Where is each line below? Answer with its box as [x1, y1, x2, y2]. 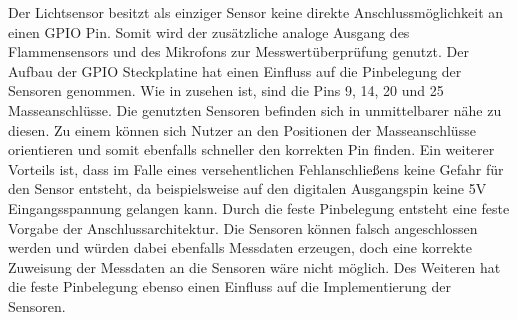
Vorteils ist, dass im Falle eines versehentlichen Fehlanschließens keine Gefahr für [8, 158, 504, 179]
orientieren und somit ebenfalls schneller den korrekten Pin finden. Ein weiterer [8, 139, 495, 160]
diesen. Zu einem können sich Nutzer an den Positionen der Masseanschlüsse [8, 119, 476, 140]
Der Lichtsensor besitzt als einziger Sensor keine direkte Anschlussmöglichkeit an [8, 2, 504, 22]
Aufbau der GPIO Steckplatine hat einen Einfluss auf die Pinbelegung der [8, 60, 462, 81]
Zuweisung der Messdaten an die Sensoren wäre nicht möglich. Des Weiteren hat [8, 256, 501, 277]
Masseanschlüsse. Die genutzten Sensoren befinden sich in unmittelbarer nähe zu [8, 99, 502, 120]
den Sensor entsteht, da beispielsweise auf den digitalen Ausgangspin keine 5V [8, 178, 487, 199]
